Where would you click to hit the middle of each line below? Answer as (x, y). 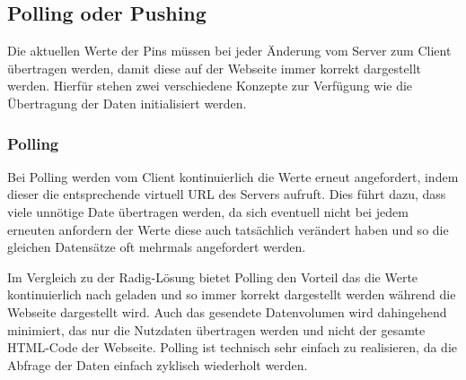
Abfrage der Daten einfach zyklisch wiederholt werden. (158, 364)
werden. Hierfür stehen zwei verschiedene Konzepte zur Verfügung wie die (210, 86)
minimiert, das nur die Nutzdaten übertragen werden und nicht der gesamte (216, 329)
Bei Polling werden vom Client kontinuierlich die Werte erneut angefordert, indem (233, 176)
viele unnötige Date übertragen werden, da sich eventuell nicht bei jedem (208, 211)
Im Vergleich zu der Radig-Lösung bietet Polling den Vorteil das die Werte (213, 276)
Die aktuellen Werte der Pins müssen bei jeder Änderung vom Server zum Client (229, 51)
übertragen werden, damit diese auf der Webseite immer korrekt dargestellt (214, 68)
